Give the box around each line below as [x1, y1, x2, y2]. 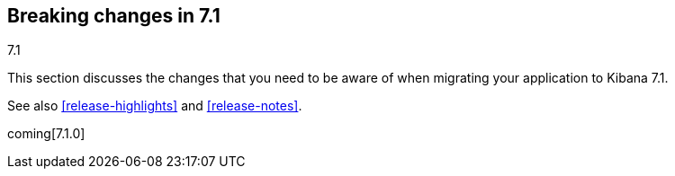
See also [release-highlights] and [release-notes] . [7, 98, 302, 114]
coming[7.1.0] [7, 126, 85, 142]
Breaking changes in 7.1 [7, 4, 220, 27]
